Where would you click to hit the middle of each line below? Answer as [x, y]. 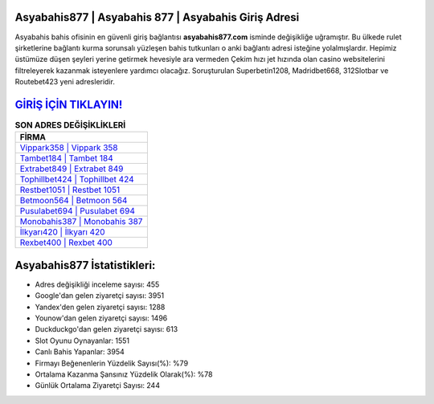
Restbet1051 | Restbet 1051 [70, 190]
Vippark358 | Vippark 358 [69, 148]
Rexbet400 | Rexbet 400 [66, 243]
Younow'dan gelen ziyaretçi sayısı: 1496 [101, 318]
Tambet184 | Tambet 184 [67, 158]
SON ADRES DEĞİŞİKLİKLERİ [70, 125]
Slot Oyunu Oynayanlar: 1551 [82, 341]
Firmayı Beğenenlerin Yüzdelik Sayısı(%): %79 [112, 363]
